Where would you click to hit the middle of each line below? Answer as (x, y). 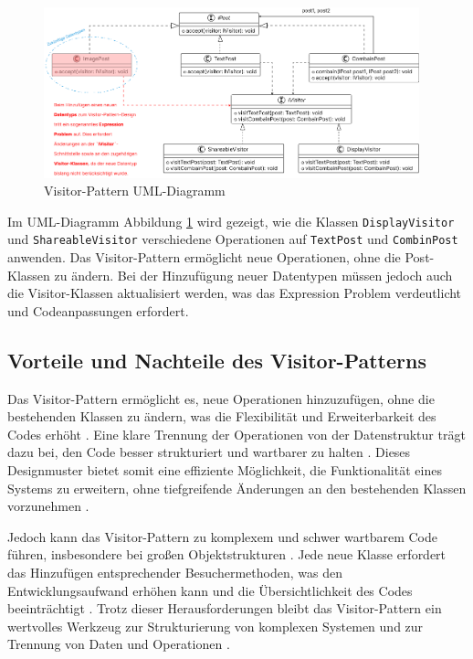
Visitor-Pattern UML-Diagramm (135, 191)
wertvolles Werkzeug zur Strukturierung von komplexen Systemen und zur (215, 626)
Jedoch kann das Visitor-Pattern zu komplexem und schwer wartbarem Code (222, 536)
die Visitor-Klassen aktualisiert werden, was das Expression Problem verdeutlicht (235, 293)
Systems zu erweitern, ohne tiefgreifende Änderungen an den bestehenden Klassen (237, 488)
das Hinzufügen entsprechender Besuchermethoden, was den (175, 572)
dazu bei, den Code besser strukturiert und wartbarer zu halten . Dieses (209, 452)
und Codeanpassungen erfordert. (98, 310)
